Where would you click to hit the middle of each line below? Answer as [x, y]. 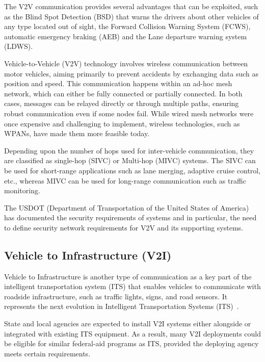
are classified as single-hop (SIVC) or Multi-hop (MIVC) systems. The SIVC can [130, 160]
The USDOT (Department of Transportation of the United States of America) [127, 207]
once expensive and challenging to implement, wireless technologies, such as [122, 123]
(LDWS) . [19, 46]
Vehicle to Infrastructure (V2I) [88, 255]
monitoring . [22, 190]
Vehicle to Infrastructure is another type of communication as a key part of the [128, 276]
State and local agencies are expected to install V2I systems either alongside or [128, 324]
